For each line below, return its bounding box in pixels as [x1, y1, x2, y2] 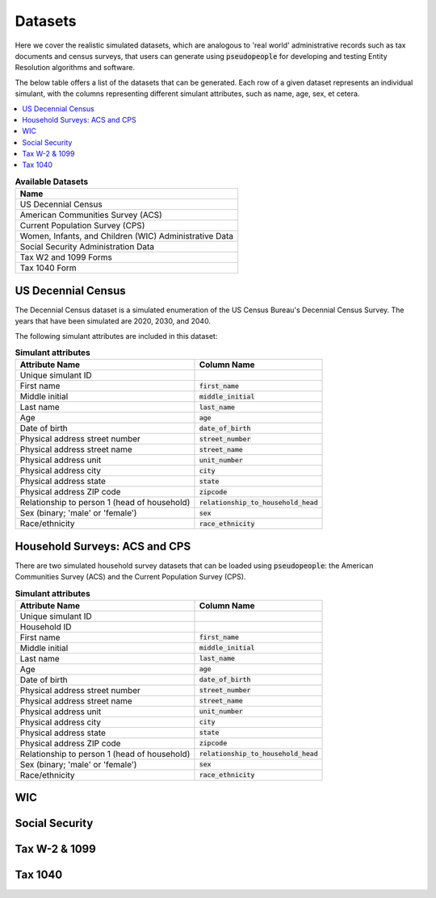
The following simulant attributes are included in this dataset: [15, 331, 218, 340]
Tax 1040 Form [19, 262, 77, 274]
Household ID [19, 621, 72, 633]
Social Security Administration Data [19, 241, 155, 253]
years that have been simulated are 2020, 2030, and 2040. [15, 316, 212, 326]
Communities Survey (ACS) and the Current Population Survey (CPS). [15, 572, 246, 582]
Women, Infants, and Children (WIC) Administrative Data [19, 231, 234, 242]
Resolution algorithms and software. [15, 63, 135, 73]
